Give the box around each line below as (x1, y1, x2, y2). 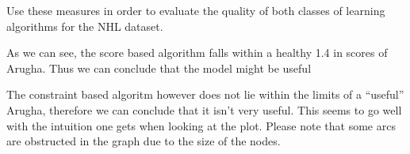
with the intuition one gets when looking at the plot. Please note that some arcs (6, 117, 396, 133)
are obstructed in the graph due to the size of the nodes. (6, 133, 281, 149)
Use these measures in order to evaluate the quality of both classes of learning (6, 2, 385, 18)
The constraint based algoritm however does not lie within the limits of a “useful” (6, 86, 404, 103)
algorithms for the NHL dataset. (6, 17, 163, 34)
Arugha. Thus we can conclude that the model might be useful (6, 59, 312, 76)
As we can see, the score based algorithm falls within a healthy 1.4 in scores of (6, 44, 388, 61)
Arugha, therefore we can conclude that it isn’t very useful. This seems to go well (6, 101, 402, 118)
